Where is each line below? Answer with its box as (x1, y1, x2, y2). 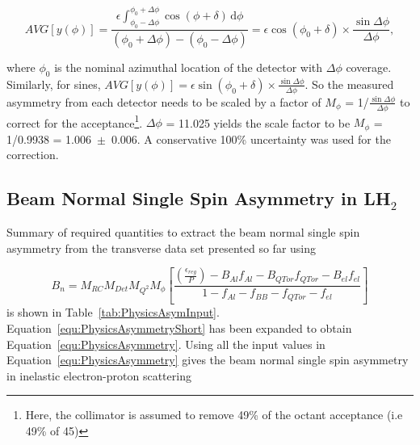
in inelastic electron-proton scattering (6, 367, 191, 384)
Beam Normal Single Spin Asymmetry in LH (6, 186, 391, 211)
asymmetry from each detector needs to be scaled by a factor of (6, 93, 321, 110)
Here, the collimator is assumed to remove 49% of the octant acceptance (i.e (25, 406, 403, 423)
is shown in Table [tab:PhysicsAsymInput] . (6, 304, 220, 321)
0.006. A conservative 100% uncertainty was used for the (111, 130, 391, 147)
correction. (6, 146, 59, 163)
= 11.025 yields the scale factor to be (166, 114, 351, 131)
